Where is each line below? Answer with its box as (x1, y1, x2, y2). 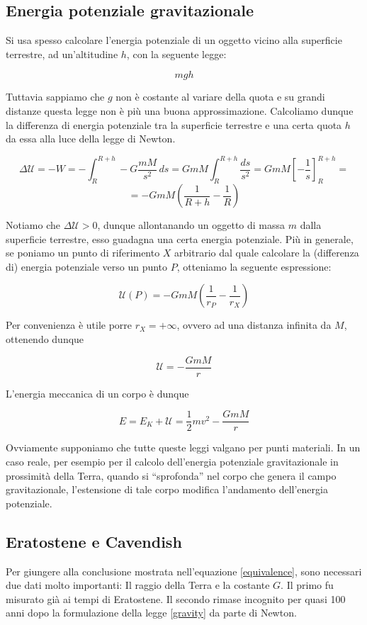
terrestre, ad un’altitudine (6, 46, 118, 61)
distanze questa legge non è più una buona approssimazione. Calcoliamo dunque (6, 103, 354, 118)
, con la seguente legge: (126, 46, 227, 61)
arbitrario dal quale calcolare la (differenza (174, 245, 359, 260)
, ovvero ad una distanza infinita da (176, 317, 332, 332)
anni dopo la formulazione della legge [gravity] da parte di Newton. (6, 605, 297, 620)
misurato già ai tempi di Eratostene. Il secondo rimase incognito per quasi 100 (6, 591, 346, 606)
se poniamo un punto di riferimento (6, 245, 160, 260)
